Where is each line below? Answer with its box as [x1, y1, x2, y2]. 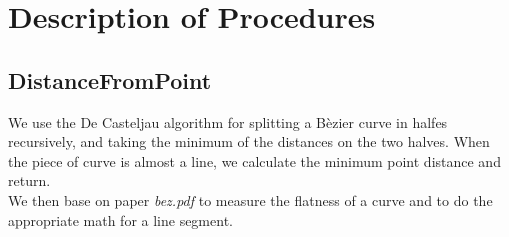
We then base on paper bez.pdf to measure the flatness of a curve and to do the [8, 189, 493, 210]
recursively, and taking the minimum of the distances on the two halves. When [8, 131, 490, 152]
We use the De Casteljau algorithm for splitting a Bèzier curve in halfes [8, 111, 448, 132]
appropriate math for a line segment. [8, 209, 233, 230]
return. [8, 170, 51, 191]
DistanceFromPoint [8, 64, 212, 95]
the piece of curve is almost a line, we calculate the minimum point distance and [8, 150, 501, 171]
